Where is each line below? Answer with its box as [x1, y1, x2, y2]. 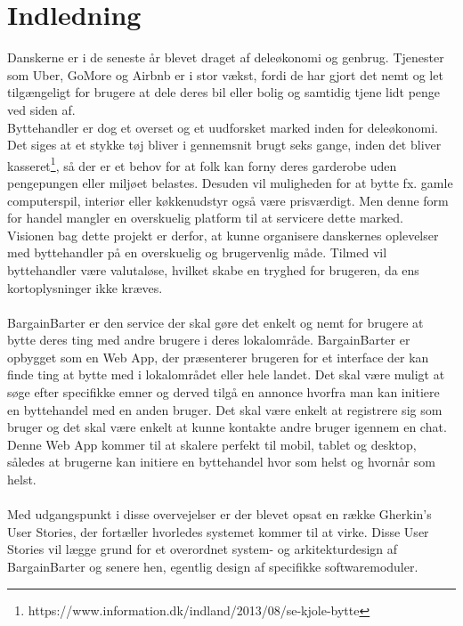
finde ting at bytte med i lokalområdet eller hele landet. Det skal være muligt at [7, 365, 445, 384]
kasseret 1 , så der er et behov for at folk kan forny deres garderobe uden [7, 153, 397, 175]
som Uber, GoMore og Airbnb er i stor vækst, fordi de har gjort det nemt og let [7, 65, 443, 84]
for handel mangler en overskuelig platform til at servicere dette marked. [7, 208, 403, 227]
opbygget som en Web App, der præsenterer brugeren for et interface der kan [7, 347, 429, 366]
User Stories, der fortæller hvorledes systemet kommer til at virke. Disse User [7, 522, 429, 541]
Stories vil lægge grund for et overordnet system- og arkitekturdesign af [7, 540, 398, 558]
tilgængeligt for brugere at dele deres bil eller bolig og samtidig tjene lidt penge [7, 83, 441, 102]
